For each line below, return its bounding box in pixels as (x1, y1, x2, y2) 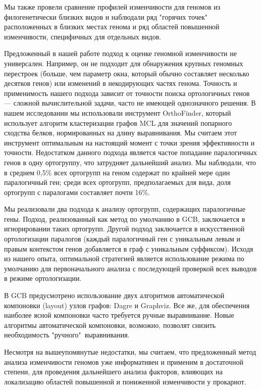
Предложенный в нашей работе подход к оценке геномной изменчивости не (4, 48, 237, 59)
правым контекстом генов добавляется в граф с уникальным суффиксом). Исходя (4, 243, 253, 254)
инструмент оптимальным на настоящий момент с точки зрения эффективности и (4, 137, 255, 148)
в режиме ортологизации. (4, 273, 82, 283)
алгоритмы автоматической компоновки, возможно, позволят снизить (4, 319, 216, 330)
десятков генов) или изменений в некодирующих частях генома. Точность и (4, 78, 237, 88)
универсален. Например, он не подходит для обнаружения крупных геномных (4, 58, 243, 68)
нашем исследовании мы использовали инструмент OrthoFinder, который (4, 107, 231, 118)
